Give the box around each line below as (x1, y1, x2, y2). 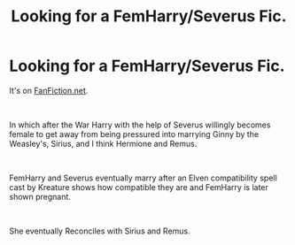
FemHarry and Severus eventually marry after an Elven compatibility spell (9, 172, 277, 183)
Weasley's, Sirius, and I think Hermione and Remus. (9, 138, 198, 149)
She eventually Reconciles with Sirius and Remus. (9, 226, 190, 236)
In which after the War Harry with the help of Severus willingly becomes (9, 119, 271, 130)
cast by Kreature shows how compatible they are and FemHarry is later (9, 181, 268, 192)
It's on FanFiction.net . (9, 85, 89, 96)
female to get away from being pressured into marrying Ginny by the (9, 128, 260, 139)
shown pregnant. (9, 191, 71, 202)
